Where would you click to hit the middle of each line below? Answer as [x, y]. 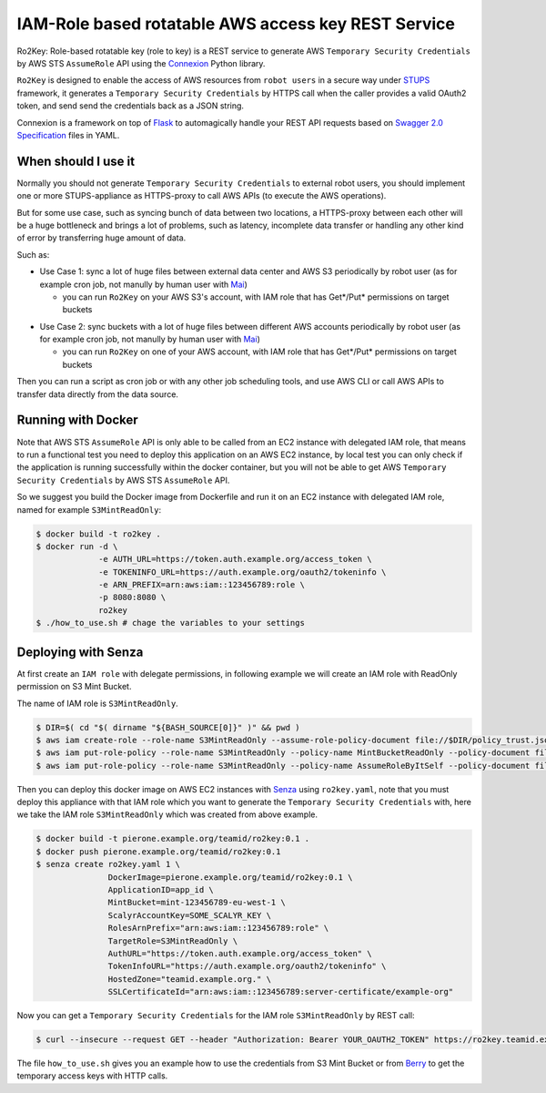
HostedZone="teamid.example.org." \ [190, 979]
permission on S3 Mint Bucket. [74, 687]
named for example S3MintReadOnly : [89, 509]
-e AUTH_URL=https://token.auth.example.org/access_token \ [235, 559]
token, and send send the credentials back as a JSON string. [131, 106]
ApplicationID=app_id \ [161, 889]
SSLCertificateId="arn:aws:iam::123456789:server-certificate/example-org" [281, 992]
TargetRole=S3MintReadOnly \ [173, 941]
